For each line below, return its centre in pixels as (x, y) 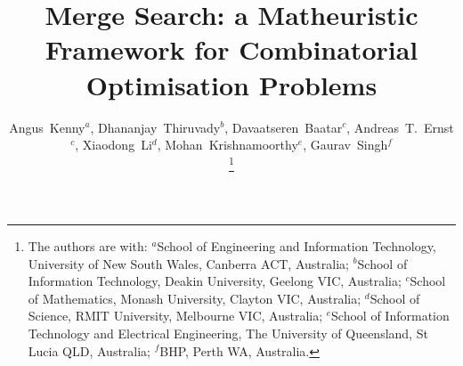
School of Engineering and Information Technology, (296, 245)
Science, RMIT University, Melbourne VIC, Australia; (175, 316)
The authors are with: (88, 245)
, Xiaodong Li (114, 145)
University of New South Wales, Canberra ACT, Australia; (188, 263)
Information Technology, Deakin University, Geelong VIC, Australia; (215, 281)
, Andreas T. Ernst (400, 127)
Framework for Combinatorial (231, 49)
